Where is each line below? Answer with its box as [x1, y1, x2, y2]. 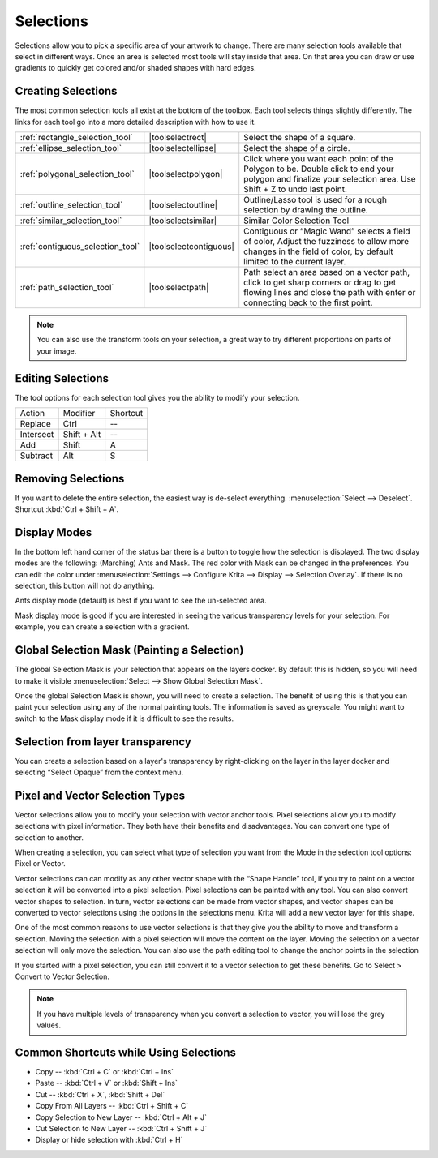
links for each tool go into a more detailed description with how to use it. [15, 117, 257, 127]
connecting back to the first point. [243, 297, 373, 308]
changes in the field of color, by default [243, 246, 393, 257]
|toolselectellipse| [148, 143, 217, 154]
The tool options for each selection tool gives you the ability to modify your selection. [15, 392, 300, 402]
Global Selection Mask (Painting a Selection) [15, 643, 244, 657]
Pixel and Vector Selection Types [15, 788, 186, 802]
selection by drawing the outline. [243, 204, 368, 216]
